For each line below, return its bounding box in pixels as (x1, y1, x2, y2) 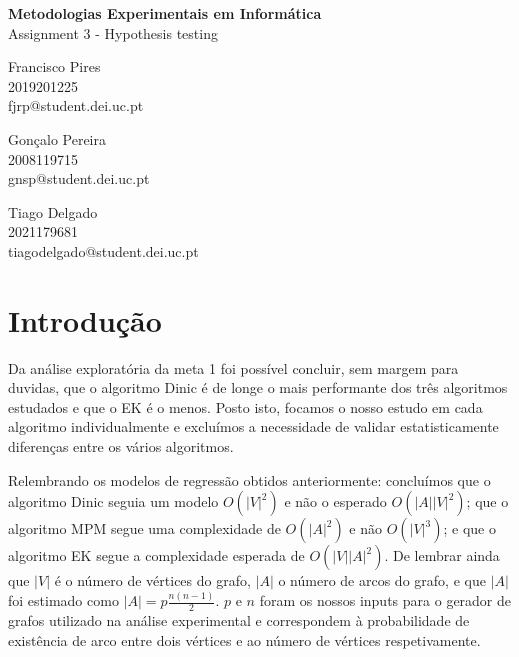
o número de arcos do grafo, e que (278, 570, 486, 591)
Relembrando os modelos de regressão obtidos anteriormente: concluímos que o (8, 469, 491, 490)
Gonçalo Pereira (8, 128, 106, 149)
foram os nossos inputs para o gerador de (259, 590, 512, 611)
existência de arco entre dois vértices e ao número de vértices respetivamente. (8, 629, 481, 650)
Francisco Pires (8, 56, 101, 77)
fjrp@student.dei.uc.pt (8, 95, 144, 116)
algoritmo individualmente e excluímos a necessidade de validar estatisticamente (8, 416, 499, 437)
